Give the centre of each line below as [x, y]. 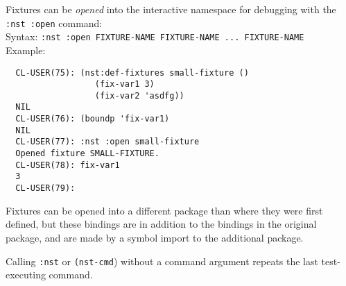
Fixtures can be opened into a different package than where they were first [164, 210]
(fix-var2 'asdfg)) [139, 95]
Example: [26, 50]
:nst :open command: [54, 23]
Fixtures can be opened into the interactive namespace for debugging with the [171, 9]
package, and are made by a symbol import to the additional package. [155, 237]
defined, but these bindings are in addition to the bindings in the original [161, 224]
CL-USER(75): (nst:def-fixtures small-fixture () [132, 73]
